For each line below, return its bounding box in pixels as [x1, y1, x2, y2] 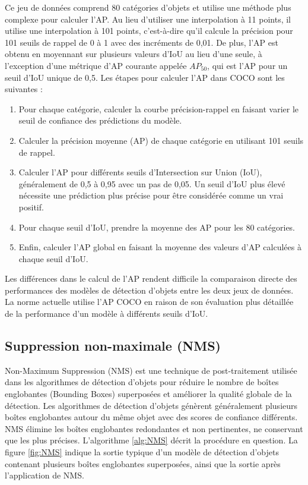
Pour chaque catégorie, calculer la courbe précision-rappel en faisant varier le [18, 102, 299, 115]
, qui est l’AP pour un [207, 59, 288, 71]
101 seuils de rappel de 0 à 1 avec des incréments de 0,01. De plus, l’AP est [5, 36, 278, 48]
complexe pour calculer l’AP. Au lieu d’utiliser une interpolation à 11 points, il [5, 12, 291, 25]
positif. [18, 200, 44, 213]
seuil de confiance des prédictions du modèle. [18, 114, 182, 127]
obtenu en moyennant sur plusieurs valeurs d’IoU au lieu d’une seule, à [5, 48, 262, 60]
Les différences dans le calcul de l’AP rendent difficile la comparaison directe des [5, 272, 297, 285]
